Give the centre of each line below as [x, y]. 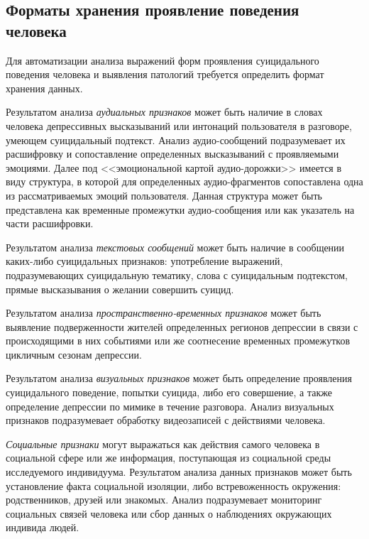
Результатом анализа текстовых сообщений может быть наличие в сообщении [175, 247]
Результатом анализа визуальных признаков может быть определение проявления [179, 378]
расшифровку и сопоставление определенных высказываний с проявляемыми [172, 154]
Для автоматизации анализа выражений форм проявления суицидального [163, 60]
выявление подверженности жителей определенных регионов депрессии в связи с [182, 326]
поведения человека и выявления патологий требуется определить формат [165, 74]
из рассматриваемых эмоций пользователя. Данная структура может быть [164, 195]
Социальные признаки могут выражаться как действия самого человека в [163, 443]
